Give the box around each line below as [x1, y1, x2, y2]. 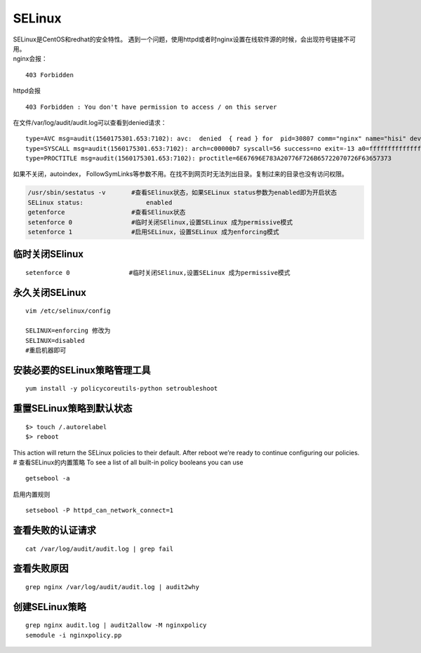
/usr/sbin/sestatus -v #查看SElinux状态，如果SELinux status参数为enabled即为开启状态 [27, 189, 338, 196]
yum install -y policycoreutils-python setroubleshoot [25, 384, 218, 393]
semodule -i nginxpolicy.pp [25, 631, 122, 639]
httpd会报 [13, 86, 41, 95]
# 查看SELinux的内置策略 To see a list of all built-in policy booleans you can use [13, 458, 243, 466]
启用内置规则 [13, 490, 51, 498]
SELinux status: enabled [27, 198, 173, 206]
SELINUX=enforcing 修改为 [25, 327, 111, 335]
